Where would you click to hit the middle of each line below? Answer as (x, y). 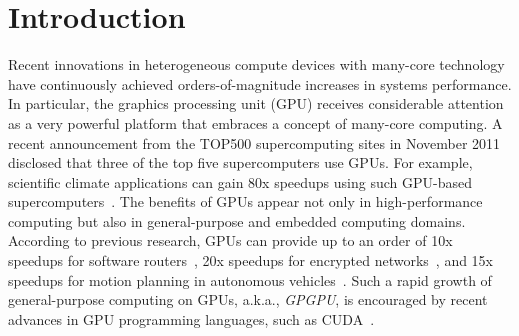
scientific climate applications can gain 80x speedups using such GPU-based (240, 181)
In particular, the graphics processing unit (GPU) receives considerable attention (256, 103)
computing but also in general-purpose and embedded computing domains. (237, 220)
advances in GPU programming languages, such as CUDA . (191, 318)
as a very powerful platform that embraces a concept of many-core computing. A (255, 122)
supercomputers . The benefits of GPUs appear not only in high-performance (245, 201)
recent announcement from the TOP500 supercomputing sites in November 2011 (254, 142)
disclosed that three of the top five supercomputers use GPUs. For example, (240, 162)
